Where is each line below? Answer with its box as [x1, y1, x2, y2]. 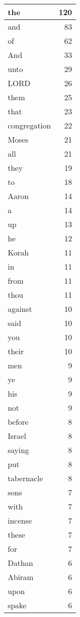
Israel [8, 430, 26, 441]
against [8, 303, 32, 314]
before [8, 416, 29, 427]
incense [8, 515, 32, 526]
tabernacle [8, 472, 43, 484]
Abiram [8, 571, 33, 582]
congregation [8, 120, 51, 131]
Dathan [8, 557, 33, 568]
